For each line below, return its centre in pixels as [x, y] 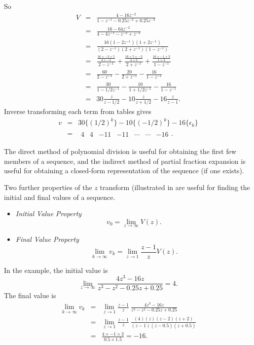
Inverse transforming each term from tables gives [78, 111]
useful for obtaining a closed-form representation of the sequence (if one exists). [124, 171]
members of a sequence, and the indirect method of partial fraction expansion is [125, 161]
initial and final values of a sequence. [60, 197]
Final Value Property [47, 239]
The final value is [30, 295]
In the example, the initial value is [56, 270]
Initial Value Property [49, 213]
